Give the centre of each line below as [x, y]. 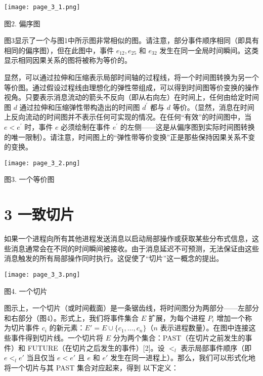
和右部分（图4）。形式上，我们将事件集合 [71, 317]
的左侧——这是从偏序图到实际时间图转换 [187, 127]
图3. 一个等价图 [29, 179]
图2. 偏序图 [22, 23]
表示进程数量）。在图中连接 [204, 328]
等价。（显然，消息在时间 [213, 107]
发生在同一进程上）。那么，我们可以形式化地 [183, 358]
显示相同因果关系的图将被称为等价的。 [68, 60]
